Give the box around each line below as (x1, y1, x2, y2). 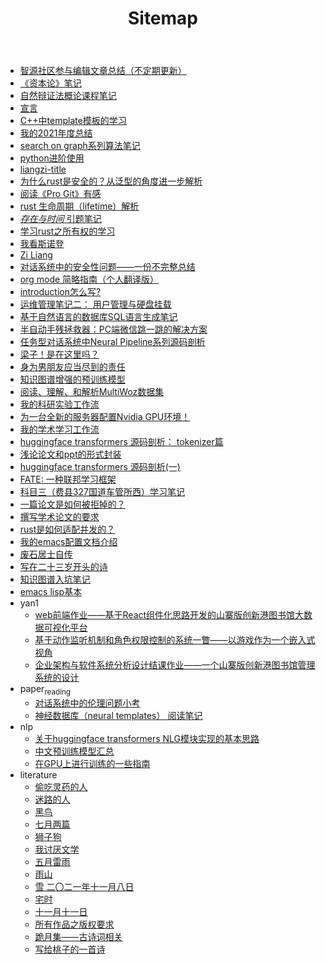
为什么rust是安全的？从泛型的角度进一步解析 (19, 175, 203, 187)
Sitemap (127, 7, 199, 30)
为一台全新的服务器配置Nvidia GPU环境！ (19, 411, 191, 423)
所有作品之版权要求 (34, 918, 115, 930)
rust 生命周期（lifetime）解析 (19, 200, 140, 212)
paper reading (19, 683, 72, 697)
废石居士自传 (19, 548, 73, 561)
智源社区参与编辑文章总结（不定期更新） (19, 65, 187, 77)
